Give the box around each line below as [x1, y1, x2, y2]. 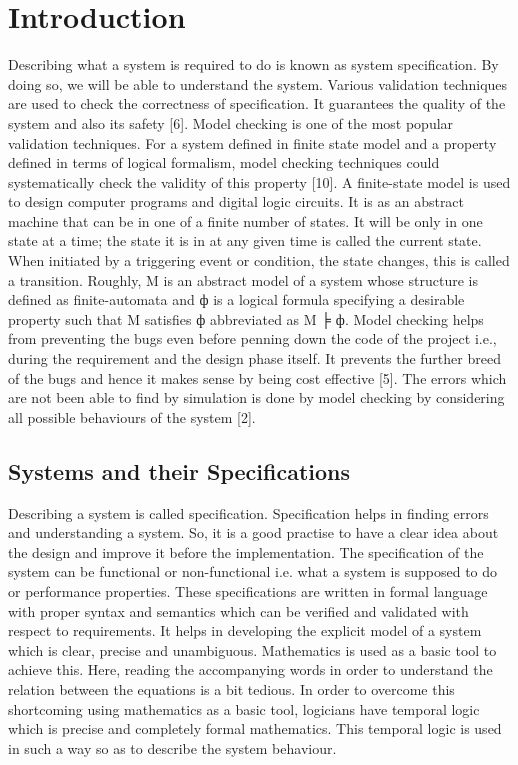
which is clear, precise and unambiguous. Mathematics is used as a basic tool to [8, 639, 497, 660]
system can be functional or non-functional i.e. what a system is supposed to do [8, 561, 498, 582]
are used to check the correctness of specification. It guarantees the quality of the [8, 93, 506, 114]
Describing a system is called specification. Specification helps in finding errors [8, 502, 489, 523]
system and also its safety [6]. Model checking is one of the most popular [8, 112, 454, 133]
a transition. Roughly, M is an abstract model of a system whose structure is [8, 269, 478, 290]
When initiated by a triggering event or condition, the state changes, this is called [8, 250, 510, 271]
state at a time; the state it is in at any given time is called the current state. [8, 230, 482, 251]
